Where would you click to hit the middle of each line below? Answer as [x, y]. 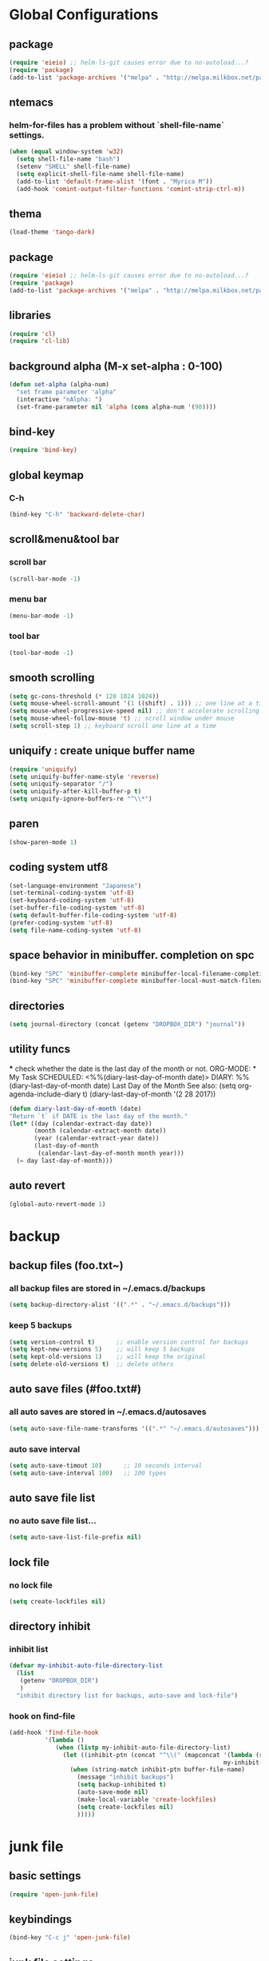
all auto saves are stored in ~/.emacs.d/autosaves [108, 1412]
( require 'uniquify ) [44, 769]
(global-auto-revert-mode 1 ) [57, 1204]
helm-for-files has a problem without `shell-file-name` [117, 125]
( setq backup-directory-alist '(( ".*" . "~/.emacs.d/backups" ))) [120, 1305]
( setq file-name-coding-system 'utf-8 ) [75, 930]
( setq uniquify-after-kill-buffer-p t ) [75, 792]
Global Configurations [84, 15]
